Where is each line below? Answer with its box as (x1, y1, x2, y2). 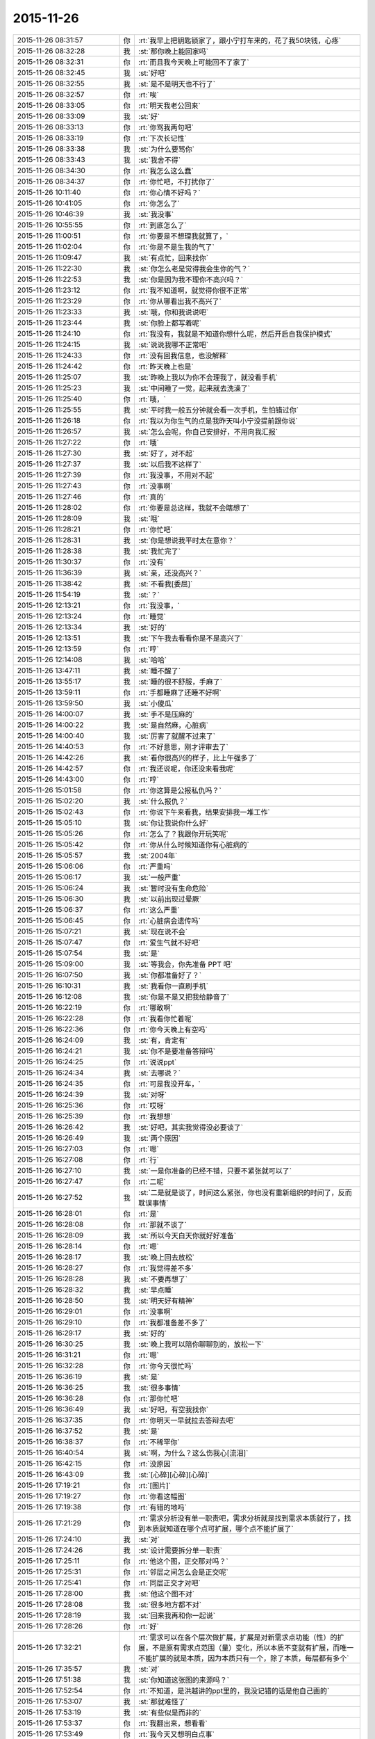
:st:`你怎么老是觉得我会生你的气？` (137, 264, 251, 273)
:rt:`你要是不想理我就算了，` (137, 231, 228, 241)
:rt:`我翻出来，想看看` (137, 1718, 208, 1728)
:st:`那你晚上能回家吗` (137, 46, 209, 56)
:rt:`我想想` (137, 1112, 173, 1121)
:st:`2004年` (137, 851, 178, 860)
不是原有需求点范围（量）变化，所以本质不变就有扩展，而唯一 (151, 1642, 354, 1652)
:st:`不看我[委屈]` (137, 579, 193, 588)
